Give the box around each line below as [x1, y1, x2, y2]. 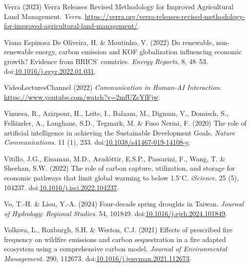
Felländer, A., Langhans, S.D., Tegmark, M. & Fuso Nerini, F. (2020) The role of [4, 117, 247, 128]
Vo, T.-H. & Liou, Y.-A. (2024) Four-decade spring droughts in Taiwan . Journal [4, 199, 244, 209]
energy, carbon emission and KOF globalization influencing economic [35, 46, 242, 57]
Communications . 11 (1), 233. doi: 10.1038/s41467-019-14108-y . [4, 137, 190, 147]
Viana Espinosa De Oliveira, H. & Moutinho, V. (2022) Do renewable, [4, 37, 214, 47]
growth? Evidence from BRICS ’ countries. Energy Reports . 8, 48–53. [4, 56, 208, 66]
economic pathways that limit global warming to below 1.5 [4, 172, 180, 182]
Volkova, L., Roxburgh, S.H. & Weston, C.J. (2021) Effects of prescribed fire [4, 224, 232, 235]
